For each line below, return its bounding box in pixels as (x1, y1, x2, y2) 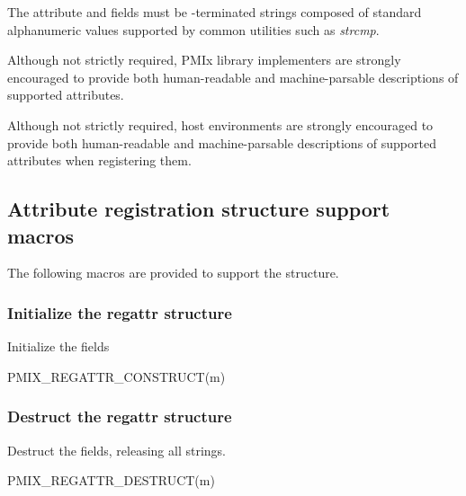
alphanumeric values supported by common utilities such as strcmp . (7, 20, 380, 39)
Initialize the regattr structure (7, 301, 232, 323)
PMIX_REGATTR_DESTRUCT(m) (7, 471, 215, 490)
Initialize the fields (7, 337, 110, 356)
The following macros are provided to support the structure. (7, 263, 339, 282)
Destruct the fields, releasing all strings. (7, 440, 226, 459)
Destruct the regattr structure (7, 405, 232, 428)
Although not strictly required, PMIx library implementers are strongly (7, 50, 401, 69)
